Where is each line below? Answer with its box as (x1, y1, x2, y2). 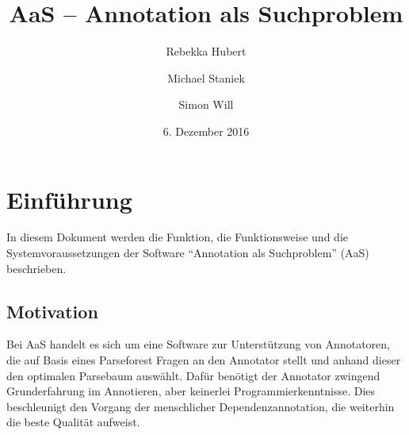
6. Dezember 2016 (162, 122, 250, 139)
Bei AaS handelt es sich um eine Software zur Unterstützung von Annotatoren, (6, 336, 390, 352)
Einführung (6, 183, 132, 215)
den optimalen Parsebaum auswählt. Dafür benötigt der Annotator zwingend (6, 367, 380, 383)
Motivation (6, 298, 98, 323)
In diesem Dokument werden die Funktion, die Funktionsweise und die (6, 229, 348, 245)
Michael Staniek (167, 69, 245, 86)
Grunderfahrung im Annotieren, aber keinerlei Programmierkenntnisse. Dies (6, 383, 376, 399)
